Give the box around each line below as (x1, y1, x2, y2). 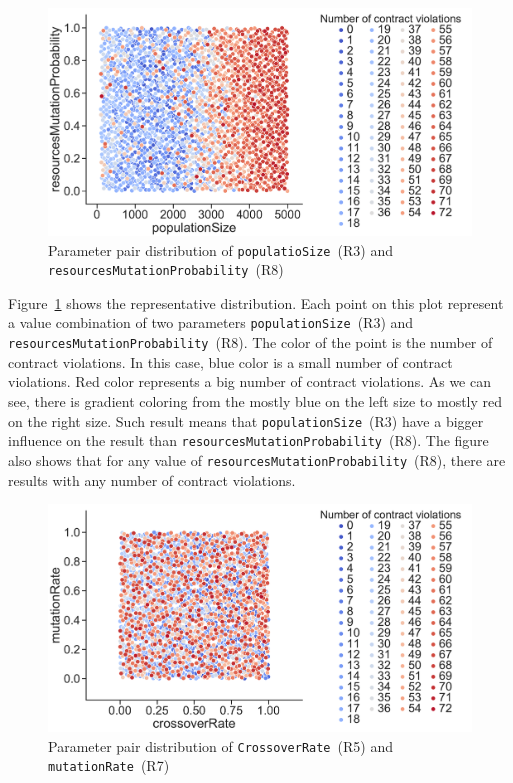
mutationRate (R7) (48, 755, 170, 776)
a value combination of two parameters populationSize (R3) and (8, 312, 414, 333)
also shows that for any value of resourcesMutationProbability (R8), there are (8, 449, 506, 470)
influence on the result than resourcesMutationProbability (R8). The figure (8, 430, 489, 451)
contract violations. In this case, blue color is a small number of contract (8, 351, 453, 372)
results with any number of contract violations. (8, 469, 296, 490)
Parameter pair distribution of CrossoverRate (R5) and (48, 735, 393, 756)
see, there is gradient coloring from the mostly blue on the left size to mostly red (8, 390, 503, 411)
